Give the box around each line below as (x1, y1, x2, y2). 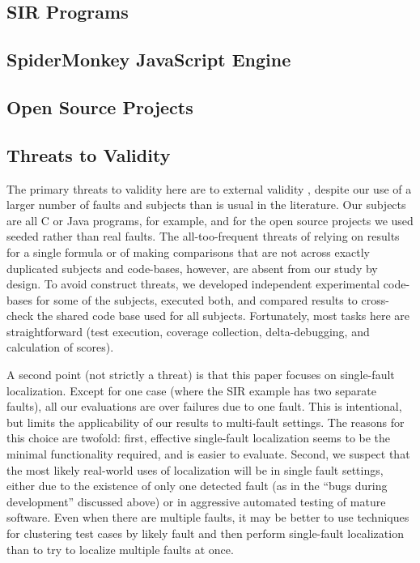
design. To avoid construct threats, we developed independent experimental (6, 275, 380, 292)
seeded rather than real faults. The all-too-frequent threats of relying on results (6, 228, 400, 245)
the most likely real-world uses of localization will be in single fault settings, (6, 461, 384, 478)
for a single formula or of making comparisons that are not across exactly (6, 243, 370, 260)
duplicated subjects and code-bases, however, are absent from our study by (6, 259, 378, 276)
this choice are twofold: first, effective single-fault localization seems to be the (6, 429, 391, 446)
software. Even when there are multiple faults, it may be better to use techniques (6, 509, 409, 526)
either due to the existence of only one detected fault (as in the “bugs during (6, 477, 388, 494)
